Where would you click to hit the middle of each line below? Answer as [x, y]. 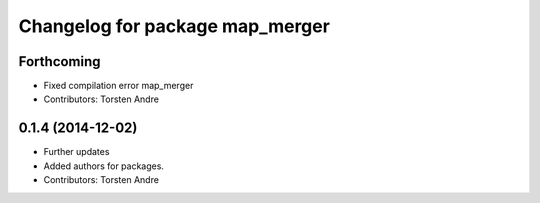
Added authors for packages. [104, 166]
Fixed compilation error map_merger [118, 86]
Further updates [76, 152]
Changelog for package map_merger [174, 26]
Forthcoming [59, 61]
